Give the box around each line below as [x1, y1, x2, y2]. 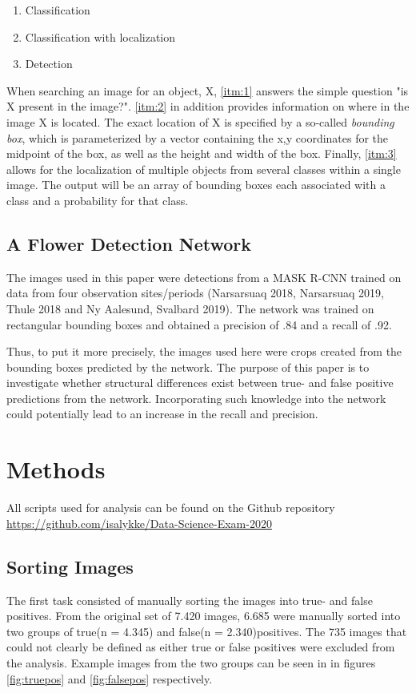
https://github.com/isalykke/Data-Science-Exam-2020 [6, 514, 272, 531]
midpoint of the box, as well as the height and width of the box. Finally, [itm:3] [6, 145, 397, 162]
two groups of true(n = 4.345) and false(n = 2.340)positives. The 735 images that [6, 622, 407, 639]
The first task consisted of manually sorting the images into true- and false [6, 591, 373, 608]
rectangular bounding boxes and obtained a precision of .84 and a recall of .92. [6, 316, 392, 332]
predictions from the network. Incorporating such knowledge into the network [6, 389, 386, 406]
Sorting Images [6, 554, 134, 578]
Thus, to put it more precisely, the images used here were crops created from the [6, 343, 402, 360]
